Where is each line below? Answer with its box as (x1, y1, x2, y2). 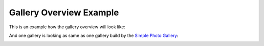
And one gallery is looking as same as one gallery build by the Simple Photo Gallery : (9, 33, 178, 38)
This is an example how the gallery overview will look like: (9, 24, 126, 30)
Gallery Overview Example (9, 7, 119, 18)
